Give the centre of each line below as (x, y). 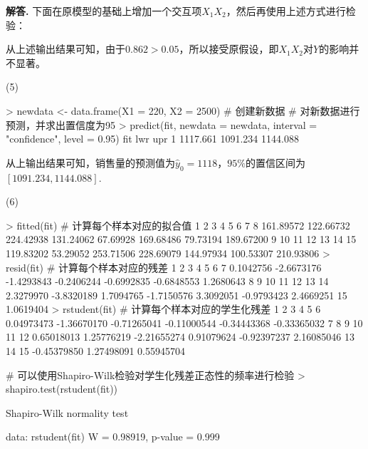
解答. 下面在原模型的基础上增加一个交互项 (104, 11)
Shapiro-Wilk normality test (67, 412)
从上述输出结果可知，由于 (65, 49)
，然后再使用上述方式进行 (286, 11)
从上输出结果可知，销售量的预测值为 (90, 162)
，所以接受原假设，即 (229, 49)
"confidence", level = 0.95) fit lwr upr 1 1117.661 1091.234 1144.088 (152, 139)
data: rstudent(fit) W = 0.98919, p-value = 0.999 (113, 437)
